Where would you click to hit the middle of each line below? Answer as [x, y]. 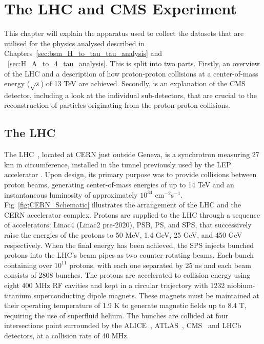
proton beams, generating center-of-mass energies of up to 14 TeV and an [119, 185]
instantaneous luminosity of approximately [71, 194]
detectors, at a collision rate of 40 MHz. [67, 335]
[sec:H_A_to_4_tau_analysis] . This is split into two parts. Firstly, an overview [134, 63]
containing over [28, 265]
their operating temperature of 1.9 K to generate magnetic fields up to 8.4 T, [125, 305]
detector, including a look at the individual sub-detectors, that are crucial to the [131, 95]
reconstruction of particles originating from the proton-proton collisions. [117, 105]
